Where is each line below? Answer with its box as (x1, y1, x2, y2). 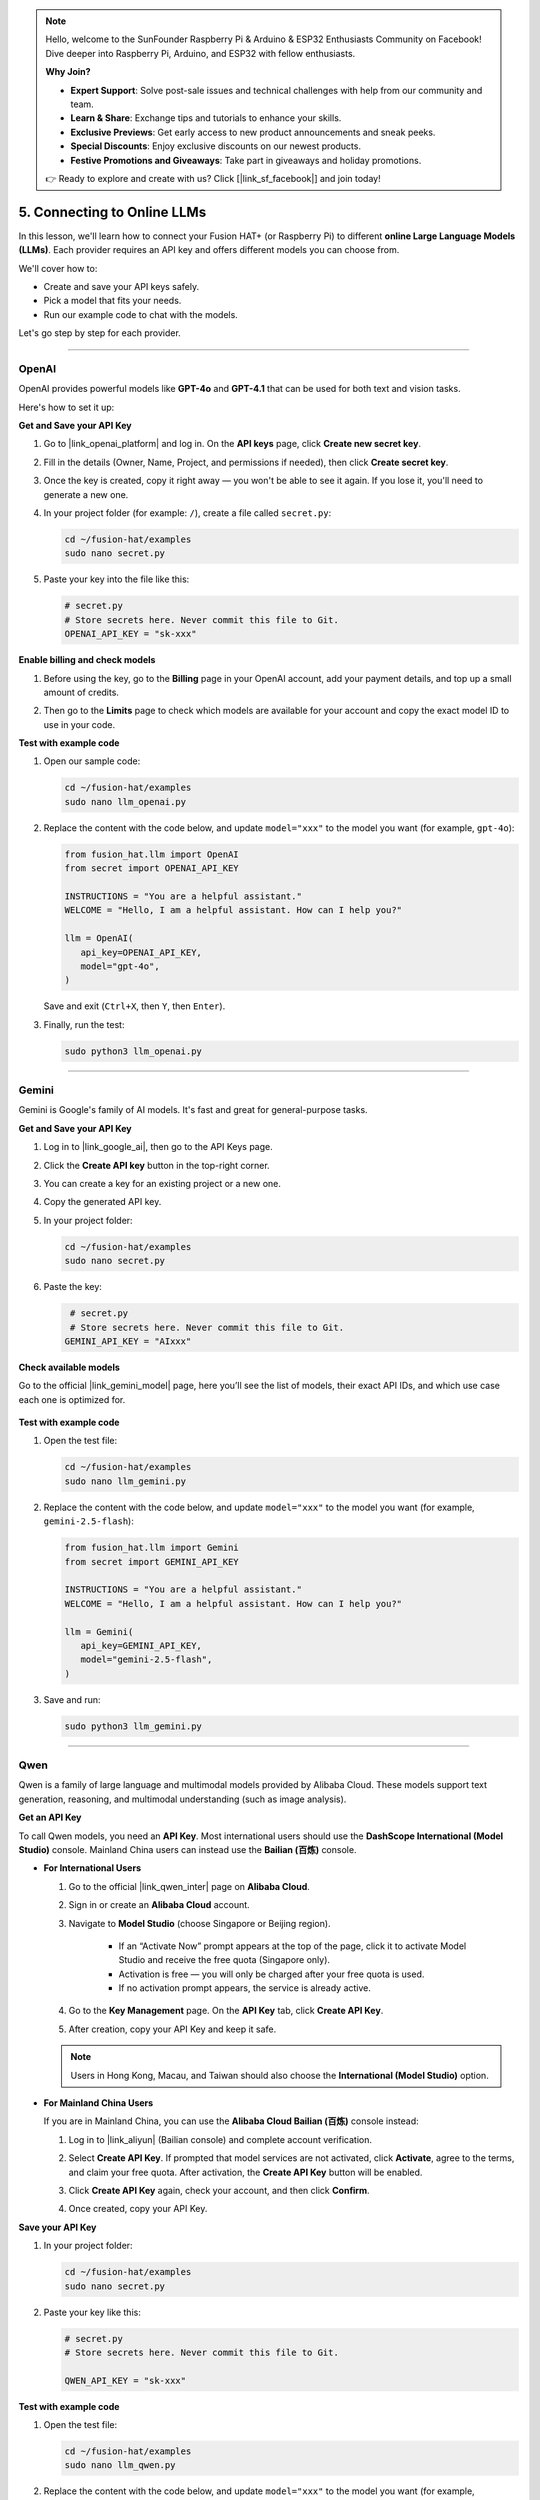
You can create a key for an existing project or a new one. (43, 1178, 282, 1189)
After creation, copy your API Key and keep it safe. (68, 2023, 277, 2035)
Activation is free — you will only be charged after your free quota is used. (118, 1968, 425, 1980)
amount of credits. (43, 686, 120, 698)
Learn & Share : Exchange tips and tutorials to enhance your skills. (70, 112, 342, 124)
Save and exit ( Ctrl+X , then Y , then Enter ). (43, 1000, 226, 1012)
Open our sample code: (43, 755, 141, 767)
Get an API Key (18, 1811, 82, 1824)
